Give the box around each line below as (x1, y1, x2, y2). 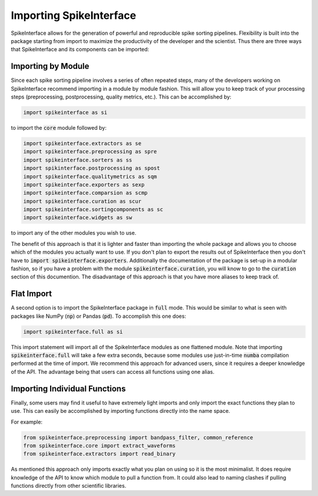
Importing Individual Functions (11, 383, 126, 393)
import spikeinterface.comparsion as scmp (23, 189, 148, 196)
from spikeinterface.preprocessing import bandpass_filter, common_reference (23, 434, 253, 441)
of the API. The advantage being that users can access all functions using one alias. (11, 368, 215, 375)
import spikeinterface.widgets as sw (23, 214, 132, 221)
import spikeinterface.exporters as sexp (23, 181, 145, 188)
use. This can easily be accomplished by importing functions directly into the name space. (11, 408, 230, 415)
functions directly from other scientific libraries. (11, 482, 127, 490)
